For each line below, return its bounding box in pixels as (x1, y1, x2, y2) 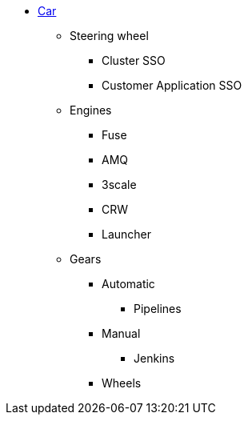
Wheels (102, 376, 142, 390)
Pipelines (134, 302, 182, 315)
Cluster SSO (102, 54, 166, 67)
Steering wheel (70, 29, 149, 42)
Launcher (102, 227, 152, 241)
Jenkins (134, 351, 175, 365)
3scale (102, 178, 137, 191)
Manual (102, 327, 141, 340)
